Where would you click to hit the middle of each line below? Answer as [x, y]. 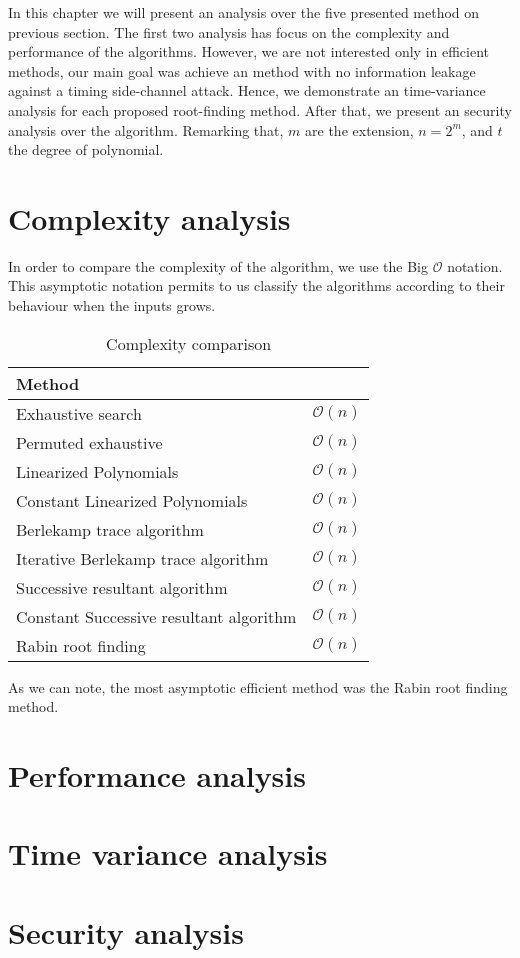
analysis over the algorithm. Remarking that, [146, 129]
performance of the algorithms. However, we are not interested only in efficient [249, 51]
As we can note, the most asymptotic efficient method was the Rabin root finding [258, 686]
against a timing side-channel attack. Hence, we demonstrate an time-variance [247, 90]
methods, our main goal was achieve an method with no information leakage [242, 70]
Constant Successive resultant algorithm [156, 616]
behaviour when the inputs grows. [112, 305]
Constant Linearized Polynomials [132, 500]
